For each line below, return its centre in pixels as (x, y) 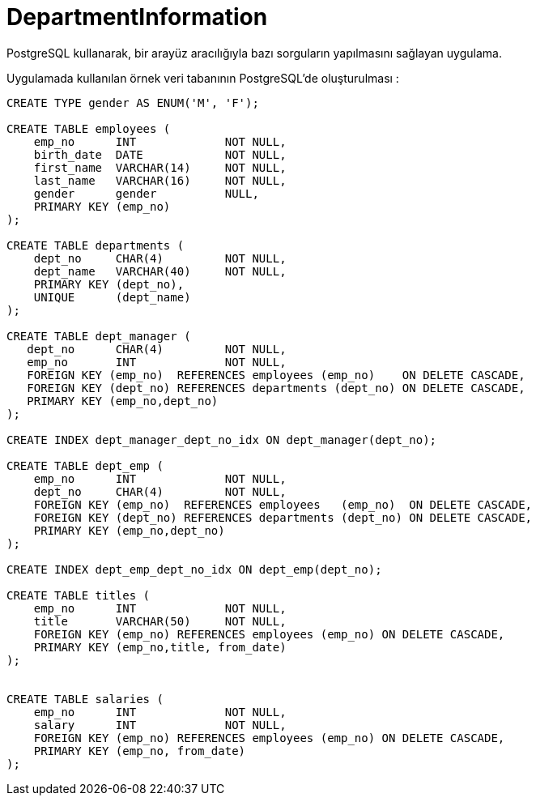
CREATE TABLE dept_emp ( (85, 465)
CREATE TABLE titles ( (79, 595)
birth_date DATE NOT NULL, (160, 154)
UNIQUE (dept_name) (112, 297)
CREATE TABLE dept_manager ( (99, 336)
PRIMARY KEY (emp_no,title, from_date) (160, 647)
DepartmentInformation (137, 17)
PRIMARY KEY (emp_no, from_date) (140, 751)
